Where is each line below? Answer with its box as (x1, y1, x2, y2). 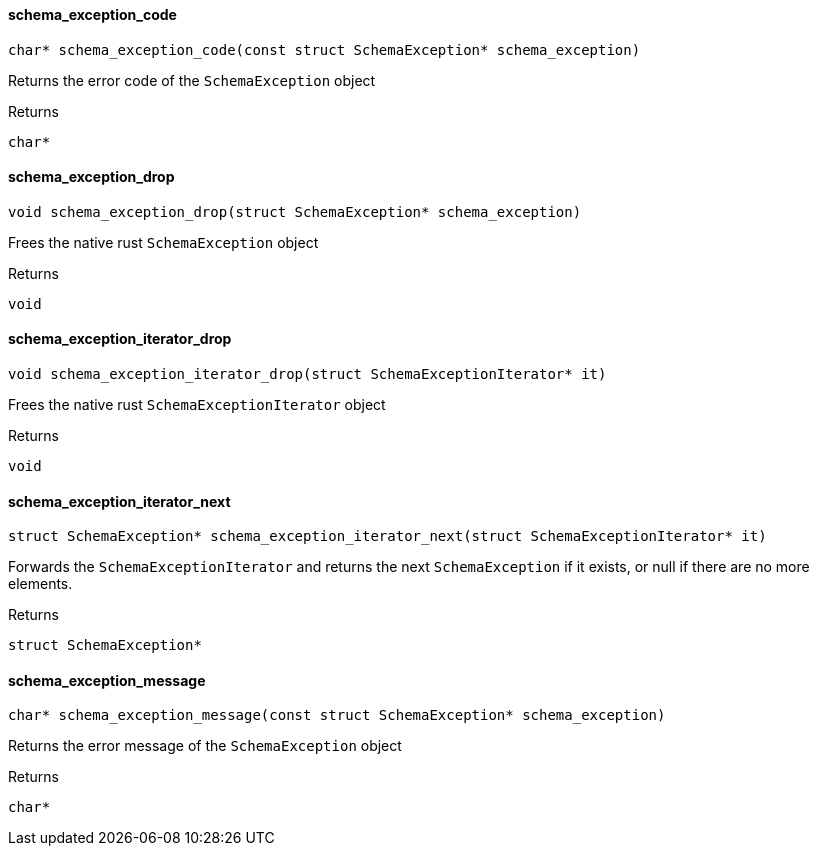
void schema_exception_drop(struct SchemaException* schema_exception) (8, 203, 582, 220)
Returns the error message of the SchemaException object (8, 737, 402, 755)
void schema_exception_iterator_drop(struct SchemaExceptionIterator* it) (8, 366, 607, 383)
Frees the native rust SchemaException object (8, 233, 319, 251)
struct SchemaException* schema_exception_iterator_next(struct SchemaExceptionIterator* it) (8, 528, 767, 545)
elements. (8, 575, 73, 593)
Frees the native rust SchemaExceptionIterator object (8, 396, 386, 414)
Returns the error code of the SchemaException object (8, 71, 376, 89)
